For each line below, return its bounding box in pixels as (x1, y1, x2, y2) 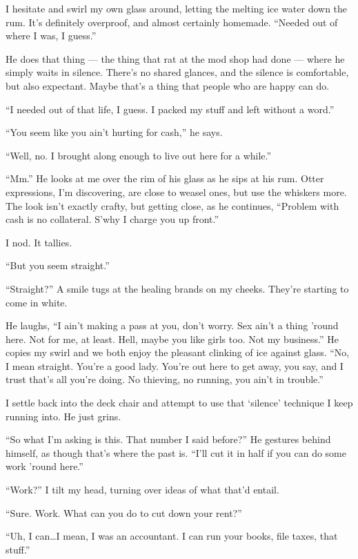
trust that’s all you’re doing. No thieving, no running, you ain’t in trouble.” (6, 372, 324, 386)
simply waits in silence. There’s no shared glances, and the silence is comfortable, (6, 65, 349, 79)
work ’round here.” (6, 459, 83, 473)
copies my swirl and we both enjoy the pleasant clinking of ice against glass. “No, (6, 345, 350, 360)
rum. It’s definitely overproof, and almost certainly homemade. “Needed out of (6, 14, 338, 29)
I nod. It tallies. (6, 235, 72, 249)
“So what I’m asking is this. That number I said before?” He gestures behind (6, 432, 331, 447)
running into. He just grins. (6, 409, 121, 423)
